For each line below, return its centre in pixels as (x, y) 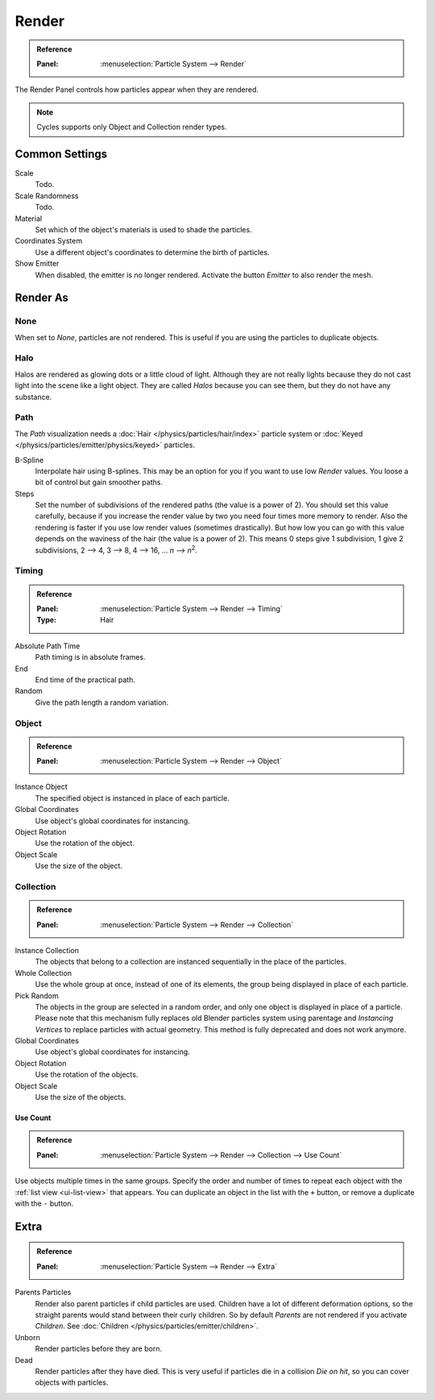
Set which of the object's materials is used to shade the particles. (144, 229)
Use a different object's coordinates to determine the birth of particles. (152, 252)
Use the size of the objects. (81, 1098)
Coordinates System (49, 241)
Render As (41, 298)
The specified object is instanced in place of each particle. (132, 798)
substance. (33, 397)
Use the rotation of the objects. (87, 1075)
